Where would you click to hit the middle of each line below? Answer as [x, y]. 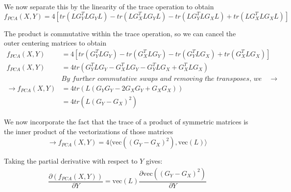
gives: [154, 161]
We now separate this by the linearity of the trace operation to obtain [109, 6]
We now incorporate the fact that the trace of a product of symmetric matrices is [126, 121]
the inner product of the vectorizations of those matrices [89, 131]
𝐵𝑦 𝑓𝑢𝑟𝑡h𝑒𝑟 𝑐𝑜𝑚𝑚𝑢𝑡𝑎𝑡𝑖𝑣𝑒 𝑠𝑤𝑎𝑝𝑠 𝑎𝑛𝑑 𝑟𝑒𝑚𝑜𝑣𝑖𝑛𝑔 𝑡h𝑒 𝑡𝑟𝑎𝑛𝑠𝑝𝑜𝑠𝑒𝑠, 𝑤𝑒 [162, 79]
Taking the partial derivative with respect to [71, 161]
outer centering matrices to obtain [55, 43]
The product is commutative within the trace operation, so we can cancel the [120, 33]
